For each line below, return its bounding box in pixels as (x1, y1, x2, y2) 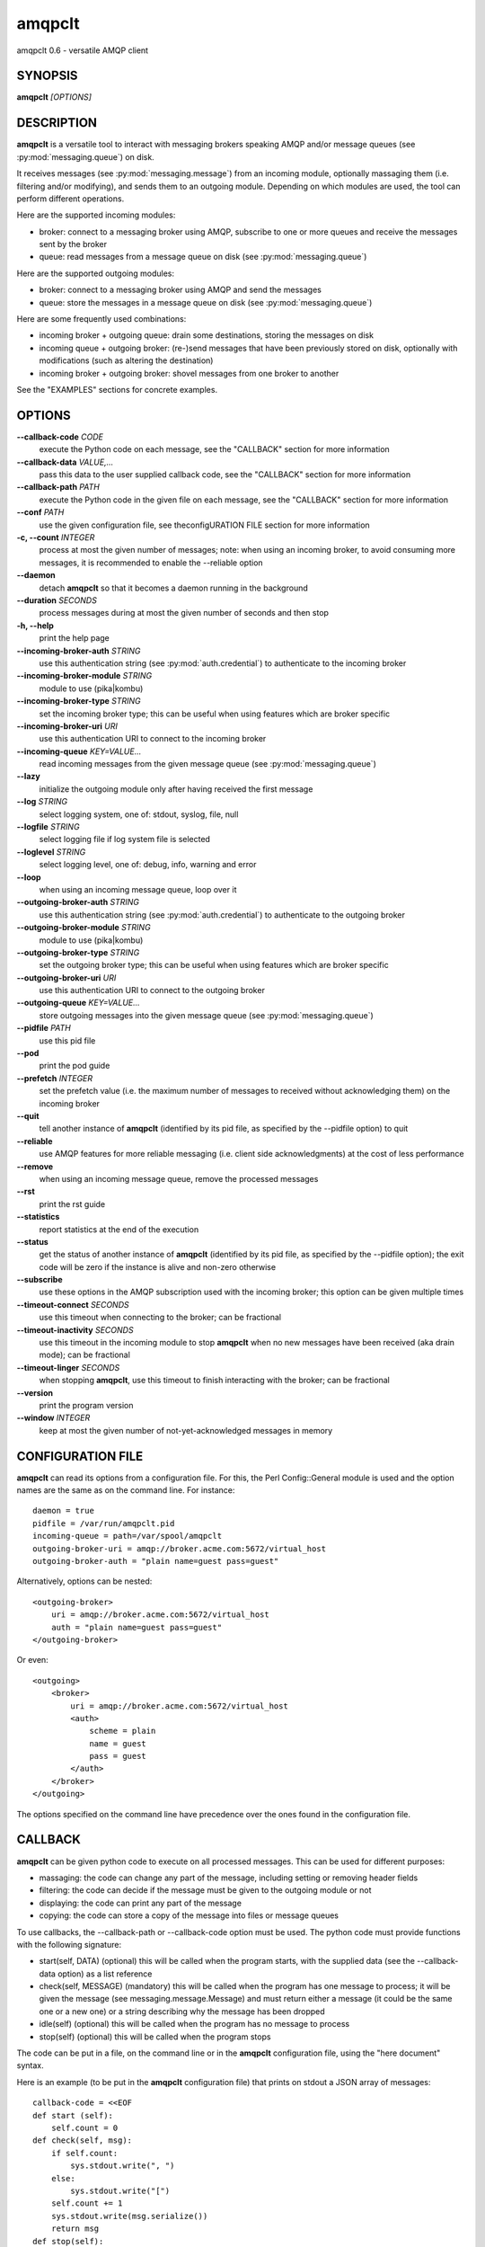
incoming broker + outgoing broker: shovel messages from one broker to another (39, 368, 339, 378)
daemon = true (32, 1505, 94, 1516)
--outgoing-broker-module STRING (16, 922, 152, 933)
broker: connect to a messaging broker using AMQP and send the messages (39, 284, 322, 296)
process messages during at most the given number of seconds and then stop (39, 608, 330, 618)
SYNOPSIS (16, 68, 78, 84)
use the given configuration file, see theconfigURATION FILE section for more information (39, 520, 370, 530)
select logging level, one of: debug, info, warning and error (39, 859, 257, 870)
